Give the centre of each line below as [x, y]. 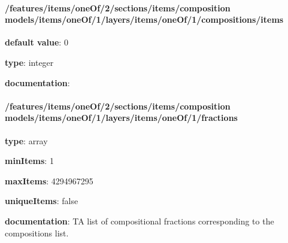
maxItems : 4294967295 [49, 180]
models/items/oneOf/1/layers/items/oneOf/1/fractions [121, 118]
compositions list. [37, 233]
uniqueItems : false [42, 201]
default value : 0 [37, 42]
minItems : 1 [29, 161]
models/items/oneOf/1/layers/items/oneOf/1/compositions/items [144, 19]
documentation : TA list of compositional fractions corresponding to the [140, 221]
